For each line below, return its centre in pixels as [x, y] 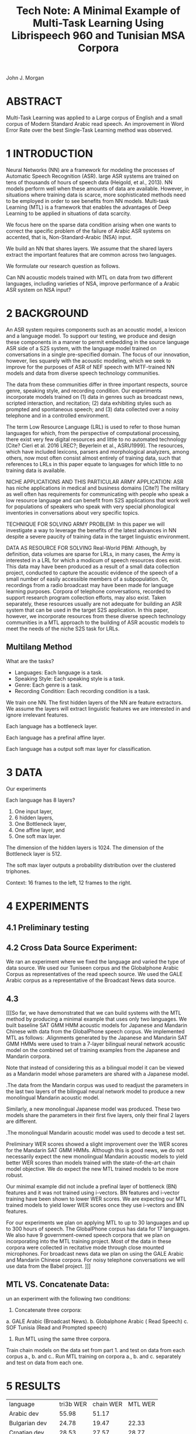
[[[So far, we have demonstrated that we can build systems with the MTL [94, 1012]
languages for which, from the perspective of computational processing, [93, 433]
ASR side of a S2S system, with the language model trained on [81, 348]
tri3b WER [73, 1404]
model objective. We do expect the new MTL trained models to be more [92, 1168]
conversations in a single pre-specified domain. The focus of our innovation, [98, 354]
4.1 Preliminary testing [48, 928]
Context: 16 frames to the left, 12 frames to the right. [69, 883]
